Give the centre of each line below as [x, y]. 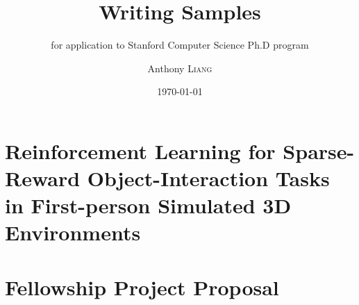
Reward [43, 178]
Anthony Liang [180, 68]
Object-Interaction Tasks [208, 178]
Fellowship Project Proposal [142, 287]
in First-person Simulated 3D [148, 205]
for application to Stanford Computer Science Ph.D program [180, 45]
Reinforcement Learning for [140, 150]
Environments [73, 232]
